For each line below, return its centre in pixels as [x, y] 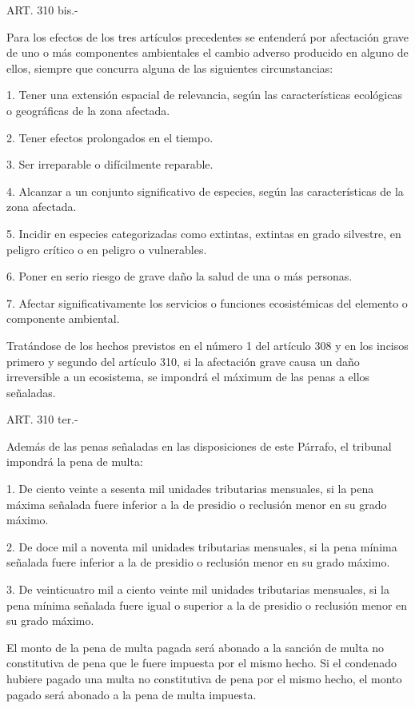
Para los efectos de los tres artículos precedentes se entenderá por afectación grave [207, 36]
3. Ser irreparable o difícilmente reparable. [110, 164]
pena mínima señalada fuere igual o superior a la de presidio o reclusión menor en [207, 605]
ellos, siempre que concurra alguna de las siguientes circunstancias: [170, 68]
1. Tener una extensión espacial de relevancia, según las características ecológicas [204, 95]
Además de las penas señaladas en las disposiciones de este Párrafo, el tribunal [199, 445]
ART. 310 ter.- [42, 419]
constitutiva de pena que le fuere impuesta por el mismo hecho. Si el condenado [202, 663]
